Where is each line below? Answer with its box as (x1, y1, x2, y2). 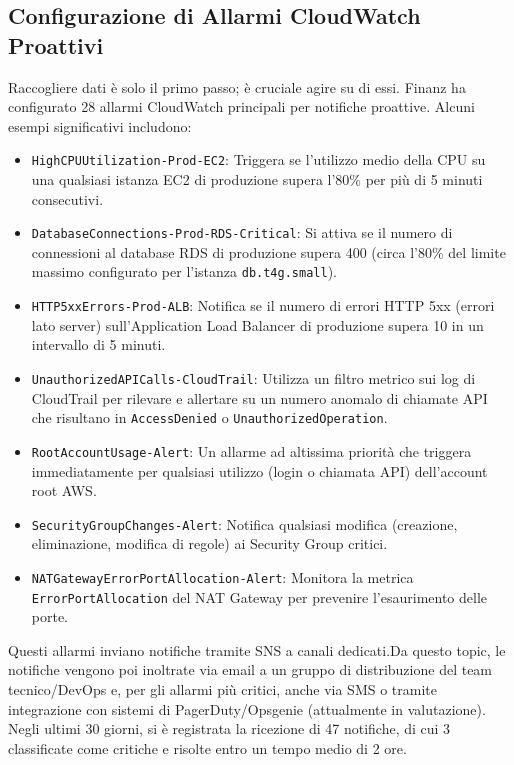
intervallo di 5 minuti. (31, 334, 166, 355)
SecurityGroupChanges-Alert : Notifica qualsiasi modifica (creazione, (31, 513, 458, 534)
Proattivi (8, 29, 104, 60)
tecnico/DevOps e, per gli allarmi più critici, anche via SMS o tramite (8, 679, 437, 700)
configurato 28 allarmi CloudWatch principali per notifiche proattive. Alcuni (8, 96, 475, 117)
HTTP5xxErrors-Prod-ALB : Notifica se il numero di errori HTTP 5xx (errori (31, 295, 495, 316)
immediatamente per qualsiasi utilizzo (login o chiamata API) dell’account (31, 460, 488, 481)
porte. (31, 606, 69, 627)
